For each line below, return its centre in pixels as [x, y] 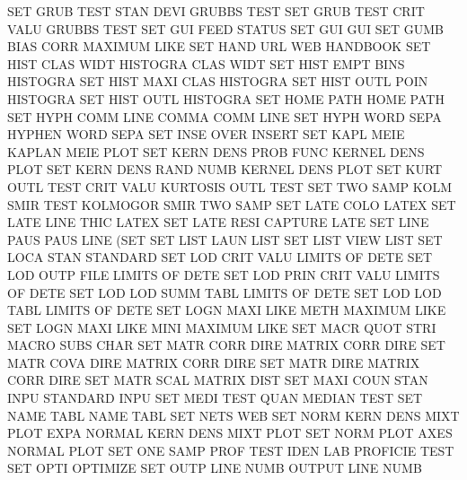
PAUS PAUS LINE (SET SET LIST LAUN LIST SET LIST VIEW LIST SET [225, 239]
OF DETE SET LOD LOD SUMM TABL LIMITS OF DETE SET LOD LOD [225, 292]
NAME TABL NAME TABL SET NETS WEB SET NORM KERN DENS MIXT [233, 415]
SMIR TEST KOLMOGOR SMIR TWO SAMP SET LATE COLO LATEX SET [232, 204]
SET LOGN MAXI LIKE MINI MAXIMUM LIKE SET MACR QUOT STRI [222, 327]
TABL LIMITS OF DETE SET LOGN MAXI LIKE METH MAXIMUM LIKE [227, 310]
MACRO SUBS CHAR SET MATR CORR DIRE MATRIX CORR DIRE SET [226, 345]
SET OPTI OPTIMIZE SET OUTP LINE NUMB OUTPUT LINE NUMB [215, 468]
